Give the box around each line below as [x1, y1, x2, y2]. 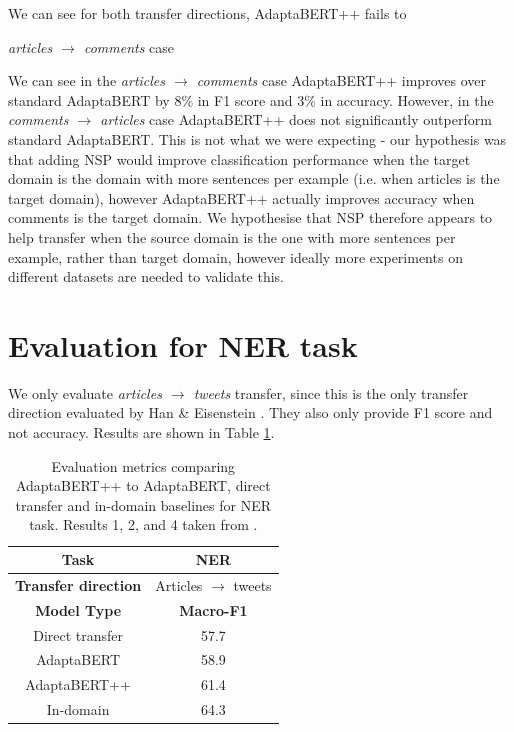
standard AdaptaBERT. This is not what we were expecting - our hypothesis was [8, 128, 507, 149]
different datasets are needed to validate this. [8, 266, 285, 287]
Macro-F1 [179, 599, 248, 620]
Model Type [35, 599, 122, 620]
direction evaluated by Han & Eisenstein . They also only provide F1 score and [8, 402, 493, 423]
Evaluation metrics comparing [51, 455, 236, 476]
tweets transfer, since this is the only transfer [193, 382, 469, 403]
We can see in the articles [8, 70, 166, 91]
